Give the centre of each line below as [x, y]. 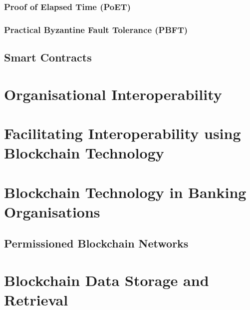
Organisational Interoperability [113, 94]
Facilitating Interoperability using [123, 133]
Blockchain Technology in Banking [125, 192]
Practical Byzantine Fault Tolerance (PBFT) [96, 29]
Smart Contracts [48, 57]
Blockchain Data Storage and [107, 280]
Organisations [52, 211]
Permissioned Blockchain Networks [96, 243]
